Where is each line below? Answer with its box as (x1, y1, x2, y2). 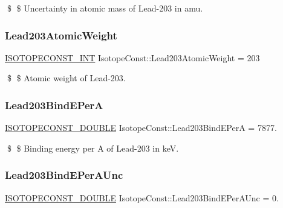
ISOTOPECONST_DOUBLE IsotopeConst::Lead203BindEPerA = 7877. (5, 121, 277, 134)
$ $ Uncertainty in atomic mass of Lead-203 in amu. (7, 2, 203, 14)
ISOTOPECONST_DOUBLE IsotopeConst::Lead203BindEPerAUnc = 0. (5, 191, 279, 204)
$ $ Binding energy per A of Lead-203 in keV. (7, 141, 179, 154)
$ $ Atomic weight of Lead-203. (7, 72, 126, 84)
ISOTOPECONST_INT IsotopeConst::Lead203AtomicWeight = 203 (5, 51, 260, 64)
